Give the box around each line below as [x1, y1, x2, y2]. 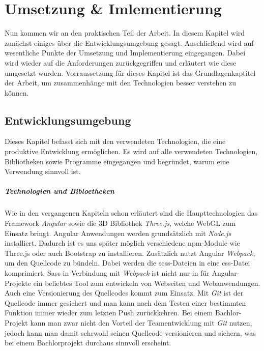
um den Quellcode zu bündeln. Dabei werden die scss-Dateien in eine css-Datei [5, 257, 250, 268]
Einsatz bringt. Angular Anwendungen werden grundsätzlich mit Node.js [5, 227, 231, 238]
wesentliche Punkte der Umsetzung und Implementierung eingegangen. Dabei [5, 47, 246, 58]
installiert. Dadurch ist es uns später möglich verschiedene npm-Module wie [5, 238, 240, 248]
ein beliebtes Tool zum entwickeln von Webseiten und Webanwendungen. [33, 277, 260, 288]
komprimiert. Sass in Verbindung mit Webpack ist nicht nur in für [5, 267, 210, 278]
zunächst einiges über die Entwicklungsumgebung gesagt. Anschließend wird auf [5, 37, 254, 48]
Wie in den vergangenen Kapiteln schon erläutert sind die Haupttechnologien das [5, 208, 258, 218]
